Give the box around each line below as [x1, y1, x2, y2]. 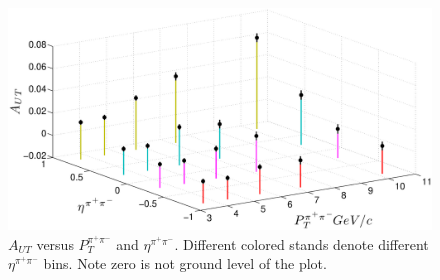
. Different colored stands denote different [174, 233, 429, 254]
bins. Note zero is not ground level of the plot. [43, 253, 327, 274]
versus [36, 233, 74, 254]
